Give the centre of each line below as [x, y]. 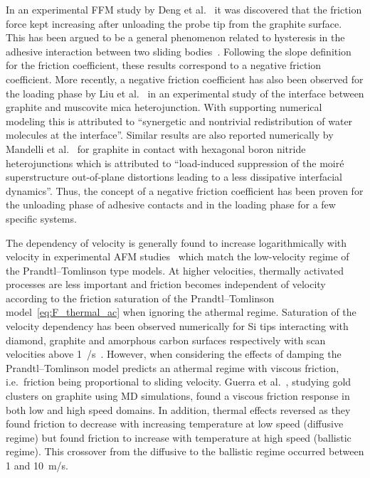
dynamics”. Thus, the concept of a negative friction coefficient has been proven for [185, 190]
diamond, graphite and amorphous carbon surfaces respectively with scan [166, 340]
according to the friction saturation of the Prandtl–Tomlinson [140, 298]
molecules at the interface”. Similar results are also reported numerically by [170, 135]
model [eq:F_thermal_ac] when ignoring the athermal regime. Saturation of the [181, 312]
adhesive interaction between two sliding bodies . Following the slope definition [179, 51]
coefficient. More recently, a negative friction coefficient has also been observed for [185, 79]
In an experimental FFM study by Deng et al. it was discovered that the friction [184, 9]
